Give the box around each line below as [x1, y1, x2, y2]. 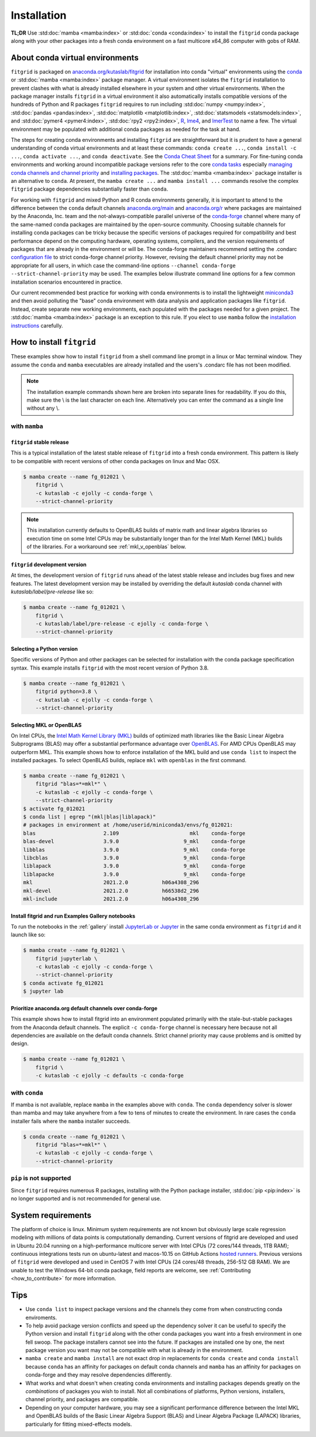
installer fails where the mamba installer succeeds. [11, 1117, 131, 1125]
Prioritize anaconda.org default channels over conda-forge [11, 1004, 158, 1011]
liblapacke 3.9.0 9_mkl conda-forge [23, 871, 246, 878]
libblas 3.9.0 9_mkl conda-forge [23, 846, 246, 853]
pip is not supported [11, 1174, 71, 1183]
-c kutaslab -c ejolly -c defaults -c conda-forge [35, 1072, 184, 1079]
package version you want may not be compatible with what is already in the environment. [25, 1347, 243, 1354]
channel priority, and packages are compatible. [25, 1396, 139, 1403]
